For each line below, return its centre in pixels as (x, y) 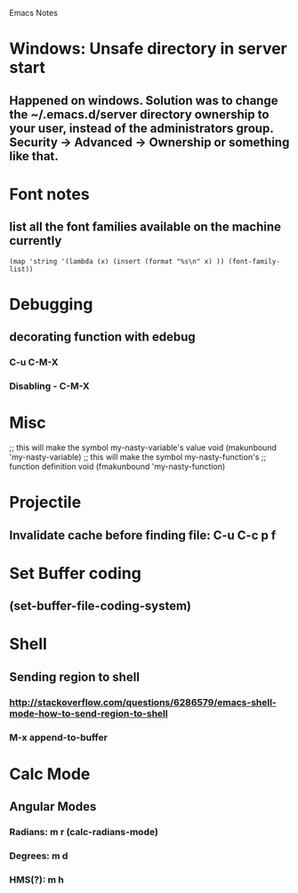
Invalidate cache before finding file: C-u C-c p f (143, 535)
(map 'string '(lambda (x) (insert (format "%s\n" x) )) (117, 261)
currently (36, 241)
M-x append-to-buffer (59, 737)
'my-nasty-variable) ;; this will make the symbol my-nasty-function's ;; (138, 456)
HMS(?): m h (36, 880)
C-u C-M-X (34, 362)
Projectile (45, 503)
